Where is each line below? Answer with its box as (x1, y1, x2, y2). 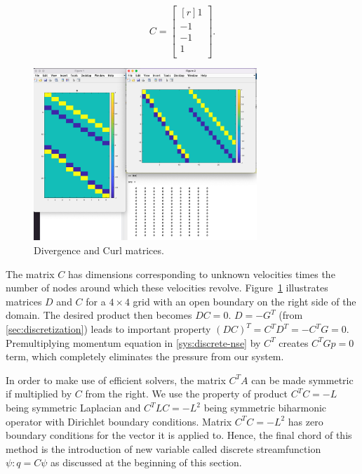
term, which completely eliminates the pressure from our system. (6, 349, 284, 364)
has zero (288, 414, 323, 428)
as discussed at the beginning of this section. (51, 455, 242, 470)
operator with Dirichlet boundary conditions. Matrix (6, 414, 232, 428)
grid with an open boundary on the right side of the (133, 294, 356, 308)
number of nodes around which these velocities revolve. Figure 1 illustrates (6, 280, 328, 295)
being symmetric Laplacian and (6, 400, 141, 415)
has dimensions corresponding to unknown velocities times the (67, 266, 335, 281)
